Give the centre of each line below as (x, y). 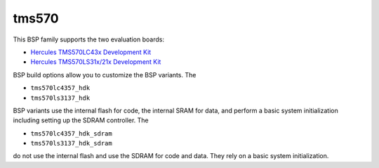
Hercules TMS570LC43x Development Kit (91, 52)
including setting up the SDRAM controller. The (81, 120)
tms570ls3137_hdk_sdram (71, 143)
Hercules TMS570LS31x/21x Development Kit (96, 62)
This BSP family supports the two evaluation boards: (89, 39)
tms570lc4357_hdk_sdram (71, 133)
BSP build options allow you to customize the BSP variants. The (105, 75)
